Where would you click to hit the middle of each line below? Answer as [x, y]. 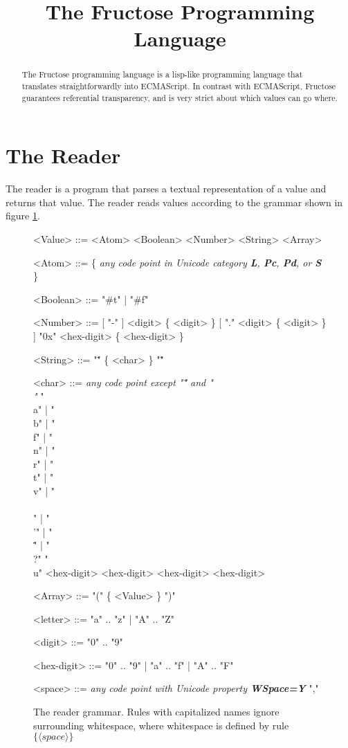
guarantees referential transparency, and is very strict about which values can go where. [180, 97]
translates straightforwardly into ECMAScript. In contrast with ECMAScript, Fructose [179, 86]
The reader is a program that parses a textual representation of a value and [166, 189]
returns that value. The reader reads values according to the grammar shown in [174, 202]
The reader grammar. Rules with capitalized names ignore [156, 712]
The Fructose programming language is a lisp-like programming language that [162, 74]
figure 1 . [23, 216]
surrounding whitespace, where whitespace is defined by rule [161, 725]
